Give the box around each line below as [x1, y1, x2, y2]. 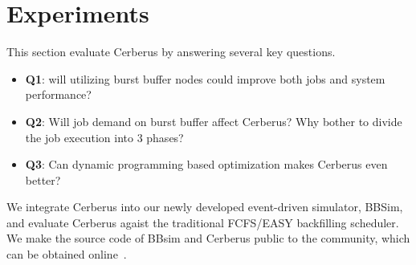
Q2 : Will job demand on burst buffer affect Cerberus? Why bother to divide [25, 112, 402, 129]
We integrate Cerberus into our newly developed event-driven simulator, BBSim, [6, 198, 403, 215]
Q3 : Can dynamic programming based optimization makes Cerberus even [25, 156, 388, 173]
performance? [25, 86, 92, 103]
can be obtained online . [6, 246, 127, 263]
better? [25, 171, 61, 188]
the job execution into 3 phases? [25, 128, 184, 145]
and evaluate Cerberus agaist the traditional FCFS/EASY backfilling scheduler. [6, 214, 399, 230]
